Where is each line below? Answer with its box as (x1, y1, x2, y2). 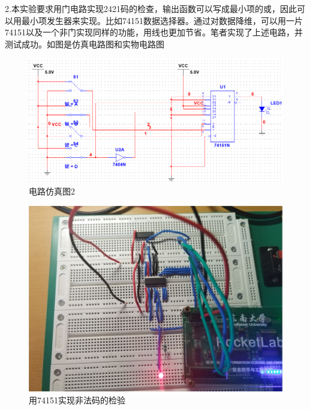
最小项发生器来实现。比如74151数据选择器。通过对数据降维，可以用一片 (21, 14, 303, 26)
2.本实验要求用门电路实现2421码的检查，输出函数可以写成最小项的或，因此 (5, 2, 297, 14)
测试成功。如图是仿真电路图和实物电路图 (5, 37, 164, 50)
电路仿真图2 (29, 185, 75, 197)
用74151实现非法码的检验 (29, 393, 125, 406)
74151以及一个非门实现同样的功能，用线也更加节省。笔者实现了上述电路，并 (5, 26, 303, 38)
